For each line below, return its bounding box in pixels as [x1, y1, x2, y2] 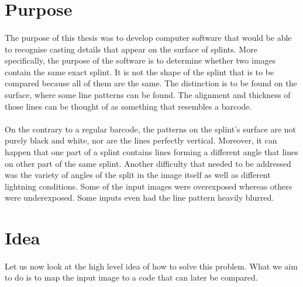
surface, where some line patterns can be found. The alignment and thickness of [5, 88, 291, 100]
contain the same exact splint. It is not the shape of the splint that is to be [5, 65, 274, 78]
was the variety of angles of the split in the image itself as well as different [5, 169, 271, 181]
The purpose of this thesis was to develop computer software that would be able [5, 31, 292, 43]
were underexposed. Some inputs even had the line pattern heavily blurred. [5, 191, 274, 204]
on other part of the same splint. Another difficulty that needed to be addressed [5, 157, 291, 169]
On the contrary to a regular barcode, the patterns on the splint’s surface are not [5, 123, 297, 135]
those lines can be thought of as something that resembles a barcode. [5, 100, 252, 112]
